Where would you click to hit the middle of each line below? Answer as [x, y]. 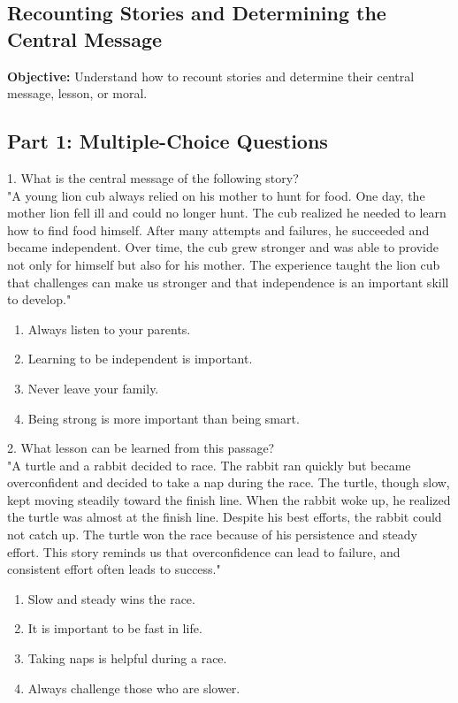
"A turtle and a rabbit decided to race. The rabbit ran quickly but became [209, 465]
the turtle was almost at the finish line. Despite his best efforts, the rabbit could [225, 517]
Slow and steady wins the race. [111, 598]
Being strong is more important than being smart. [164, 418]
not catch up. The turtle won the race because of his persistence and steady [213, 535]
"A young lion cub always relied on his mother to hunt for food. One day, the [216, 195]
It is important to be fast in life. [115, 628]
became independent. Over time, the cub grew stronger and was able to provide [223, 247]
